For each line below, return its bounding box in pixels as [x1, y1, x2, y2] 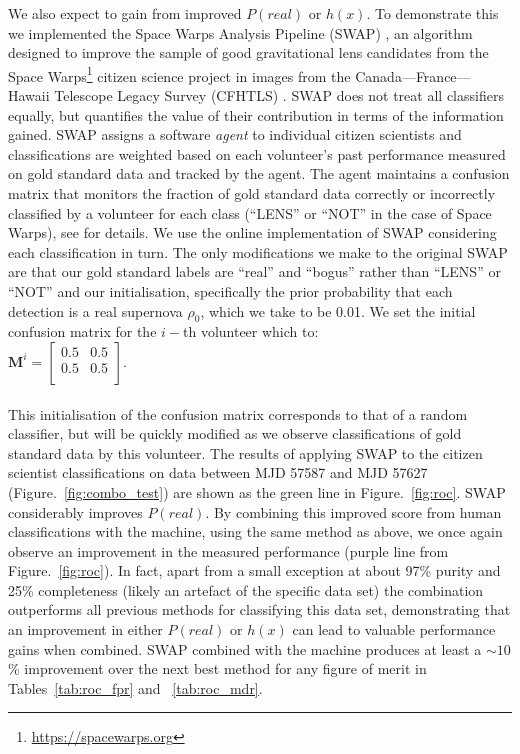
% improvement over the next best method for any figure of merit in [8, 658, 427, 679]
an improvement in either [8, 619, 163, 640]
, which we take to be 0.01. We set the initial [200, 300, 476, 321]
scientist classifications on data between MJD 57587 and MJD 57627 [8, 462, 428, 483]
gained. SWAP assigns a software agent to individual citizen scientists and [8, 124, 462, 145]
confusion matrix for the [8, 321, 157, 342]
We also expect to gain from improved [8, 3, 242, 23]
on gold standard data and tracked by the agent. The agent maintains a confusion [8, 163, 510, 184]
